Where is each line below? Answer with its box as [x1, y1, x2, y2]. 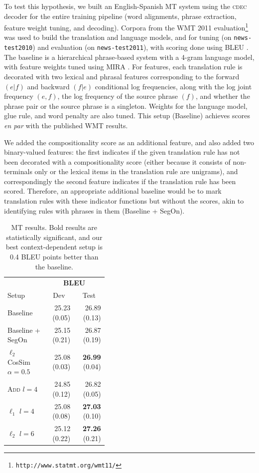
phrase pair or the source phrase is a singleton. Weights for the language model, [4, 100, 248, 111]
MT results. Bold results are [11, 222, 98, 233]
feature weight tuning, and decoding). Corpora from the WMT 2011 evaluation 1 [4, 21, 249, 32]
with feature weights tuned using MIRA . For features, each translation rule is [4, 61, 243, 72]
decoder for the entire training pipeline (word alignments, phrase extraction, [4, 10, 237, 21]
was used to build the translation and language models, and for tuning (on [4, 32, 232, 42]
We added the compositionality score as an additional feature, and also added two [4, 137, 255, 147]
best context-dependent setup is [5, 241, 103, 252]
